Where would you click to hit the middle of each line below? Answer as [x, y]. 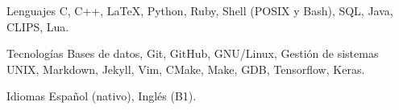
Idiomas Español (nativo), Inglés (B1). [102, 96]
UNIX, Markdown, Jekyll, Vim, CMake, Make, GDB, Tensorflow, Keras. [186, 69]
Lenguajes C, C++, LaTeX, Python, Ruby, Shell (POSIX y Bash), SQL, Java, [200, 10]
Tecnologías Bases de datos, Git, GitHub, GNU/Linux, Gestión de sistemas [193, 53]
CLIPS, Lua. [38, 26]
